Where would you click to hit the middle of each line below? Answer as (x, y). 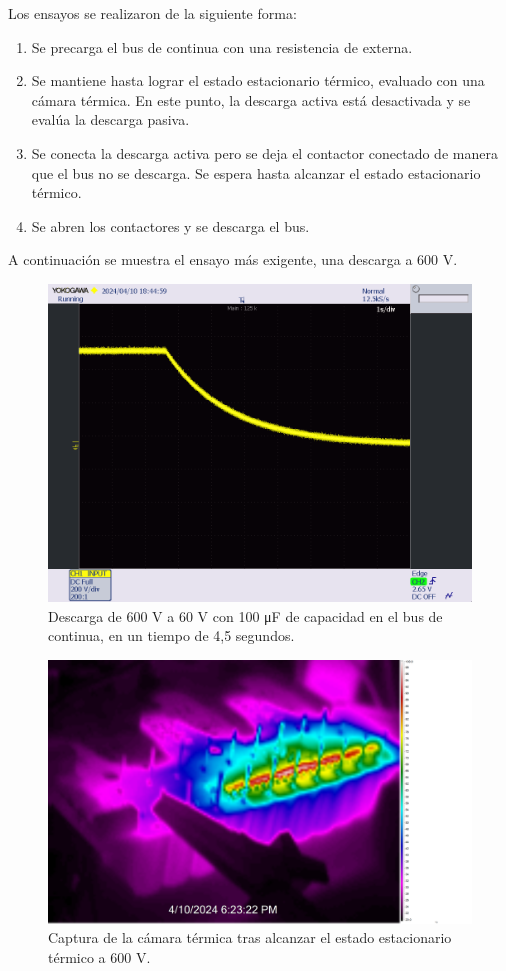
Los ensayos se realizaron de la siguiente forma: (152, 13)
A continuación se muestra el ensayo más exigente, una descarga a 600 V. (233, 259)
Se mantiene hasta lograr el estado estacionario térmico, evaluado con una (258, 80)
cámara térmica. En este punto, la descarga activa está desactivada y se (251, 99)
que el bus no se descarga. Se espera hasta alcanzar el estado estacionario (256, 172)
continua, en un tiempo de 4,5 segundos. (171, 635)
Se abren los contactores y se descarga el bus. (170, 225)
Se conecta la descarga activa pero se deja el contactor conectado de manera (264, 152)
